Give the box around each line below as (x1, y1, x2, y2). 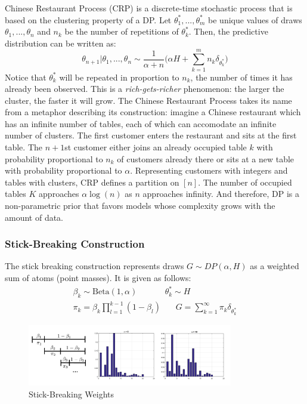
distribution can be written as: (5, 36, 116, 49)
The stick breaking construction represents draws (5, 260, 184, 272)
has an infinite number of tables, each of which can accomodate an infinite (5, 117, 277, 129)
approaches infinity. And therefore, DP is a (142, 187, 299, 200)
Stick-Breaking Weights (29, 387, 114, 400)
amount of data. (5, 211, 64, 223)
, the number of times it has (190, 70, 293, 83)
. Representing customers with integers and (130, 164, 288, 177)
